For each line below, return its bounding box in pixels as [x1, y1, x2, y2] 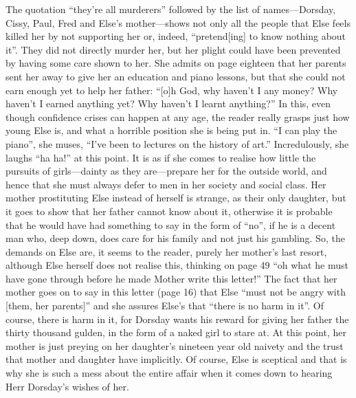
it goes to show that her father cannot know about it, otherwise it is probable [5, 203, 333, 218]
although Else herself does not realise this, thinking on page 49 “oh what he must [5, 258, 348, 272]
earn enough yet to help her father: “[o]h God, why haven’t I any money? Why [5, 82, 338, 97]
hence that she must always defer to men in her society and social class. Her [5, 177, 326, 191]
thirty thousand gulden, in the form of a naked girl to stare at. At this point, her [5, 325, 346, 340]
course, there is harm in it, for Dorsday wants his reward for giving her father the [5, 311, 349, 326]
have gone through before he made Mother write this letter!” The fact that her [5, 271, 337, 285]
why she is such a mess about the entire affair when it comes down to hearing [5, 366, 333, 380]
